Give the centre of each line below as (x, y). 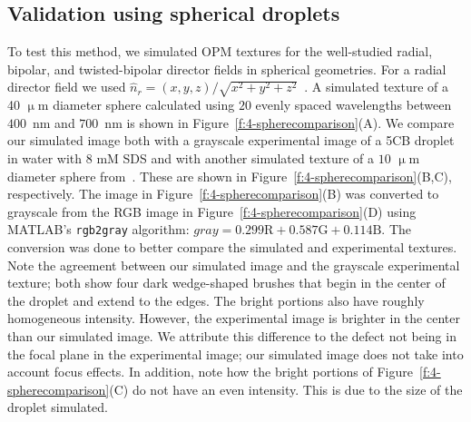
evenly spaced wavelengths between (353, 105)
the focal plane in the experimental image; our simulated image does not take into (235, 353)
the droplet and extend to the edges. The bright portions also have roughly (216, 300)
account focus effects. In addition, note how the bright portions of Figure (211, 372)
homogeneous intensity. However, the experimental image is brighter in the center (234, 318)
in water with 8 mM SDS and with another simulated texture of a (191, 157)
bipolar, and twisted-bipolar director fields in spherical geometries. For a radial (227, 69)
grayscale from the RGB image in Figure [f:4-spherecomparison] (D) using (212, 211)
